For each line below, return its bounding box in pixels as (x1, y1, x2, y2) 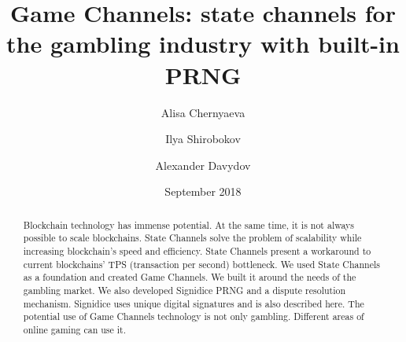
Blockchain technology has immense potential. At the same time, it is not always (23, 218, 355, 231)
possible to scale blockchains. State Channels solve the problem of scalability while (23, 231, 362, 245)
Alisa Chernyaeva (161, 104, 245, 120)
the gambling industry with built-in (6, 28, 400, 60)
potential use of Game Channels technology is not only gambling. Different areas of (23, 310, 364, 323)
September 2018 (164, 183, 242, 200)
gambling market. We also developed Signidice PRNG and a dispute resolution (23, 283, 346, 296)
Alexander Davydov (155, 156, 251, 173)
